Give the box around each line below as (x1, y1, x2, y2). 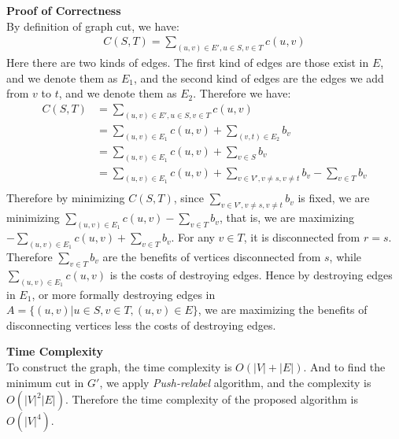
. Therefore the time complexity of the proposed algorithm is (65, 391, 358, 408)
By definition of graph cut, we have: (6, 17, 179, 34)
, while (329, 248, 362, 264)
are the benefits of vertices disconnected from (102, 248, 321, 264)
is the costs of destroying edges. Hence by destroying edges (109, 266, 393, 282)
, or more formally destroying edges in (31, 286, 216, 302)
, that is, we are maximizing (219, 209, 355, 226)
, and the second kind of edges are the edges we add (133, 69, 384, 86)
